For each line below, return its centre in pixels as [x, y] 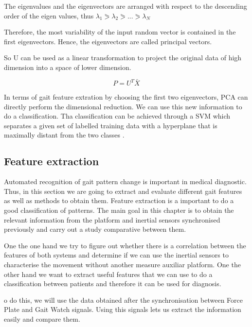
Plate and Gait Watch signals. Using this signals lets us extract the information [123, 309]
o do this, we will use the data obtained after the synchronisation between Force [123, 300]
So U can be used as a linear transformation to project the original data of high [123, 58]
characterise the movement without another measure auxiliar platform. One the [122, 264]
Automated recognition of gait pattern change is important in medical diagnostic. [125, 181]
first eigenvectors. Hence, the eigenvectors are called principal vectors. [108, 41]
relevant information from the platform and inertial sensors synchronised [112, 219]
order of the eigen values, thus [49, 15]
